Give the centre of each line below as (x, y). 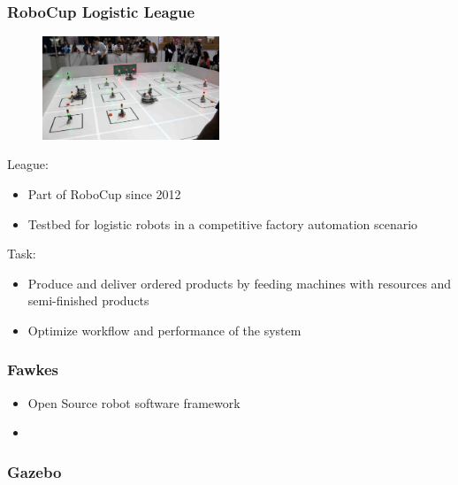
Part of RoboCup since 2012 (104, 193)
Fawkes (33, 370)
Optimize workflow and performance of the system (164, 330)
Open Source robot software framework (134, 402)
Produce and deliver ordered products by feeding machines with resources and (240, 283)
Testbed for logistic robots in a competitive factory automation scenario (223, 223)
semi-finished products (88, 300)
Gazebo (34, 471)
